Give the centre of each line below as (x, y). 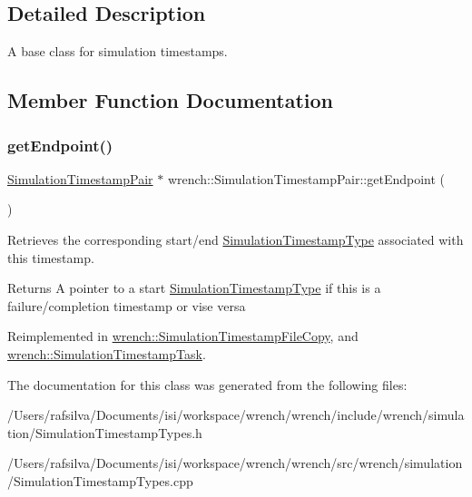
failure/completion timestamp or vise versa (127, 305)
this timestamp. (51, 257)
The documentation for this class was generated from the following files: (207, 384)
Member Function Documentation (171, 100)
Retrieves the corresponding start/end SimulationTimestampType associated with (236, 239)
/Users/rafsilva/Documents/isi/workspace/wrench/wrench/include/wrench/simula (236, 415)
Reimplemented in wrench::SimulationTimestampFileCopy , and (183, 336)
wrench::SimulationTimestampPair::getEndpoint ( (306, 178)
